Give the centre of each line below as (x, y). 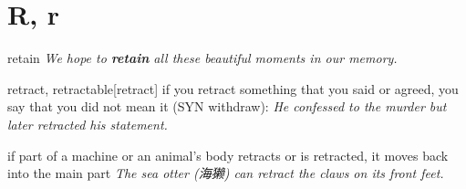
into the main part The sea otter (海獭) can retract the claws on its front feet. (226, 173)
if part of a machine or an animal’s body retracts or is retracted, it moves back (228, 155)
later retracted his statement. (88, 124)
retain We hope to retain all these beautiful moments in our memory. (202, 58)
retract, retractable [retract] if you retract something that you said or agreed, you (233, 88)
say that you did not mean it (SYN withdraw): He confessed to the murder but (227, 106)
